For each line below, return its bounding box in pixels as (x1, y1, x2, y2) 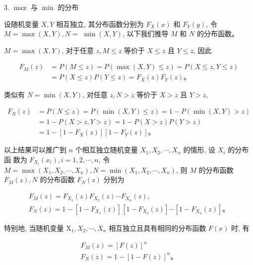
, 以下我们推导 (122, 28, 169, 39)
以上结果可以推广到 (4, 144, 66, 155)
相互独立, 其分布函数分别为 (56, 18, 144, 29)
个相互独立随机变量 (75, 144, 138, 155)
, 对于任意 (62, 45, 94, 55)
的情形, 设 (183, 144, 216, 155)
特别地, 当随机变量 (4, 222, 64, 233)
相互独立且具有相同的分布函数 (109, 222, 206, 233)
